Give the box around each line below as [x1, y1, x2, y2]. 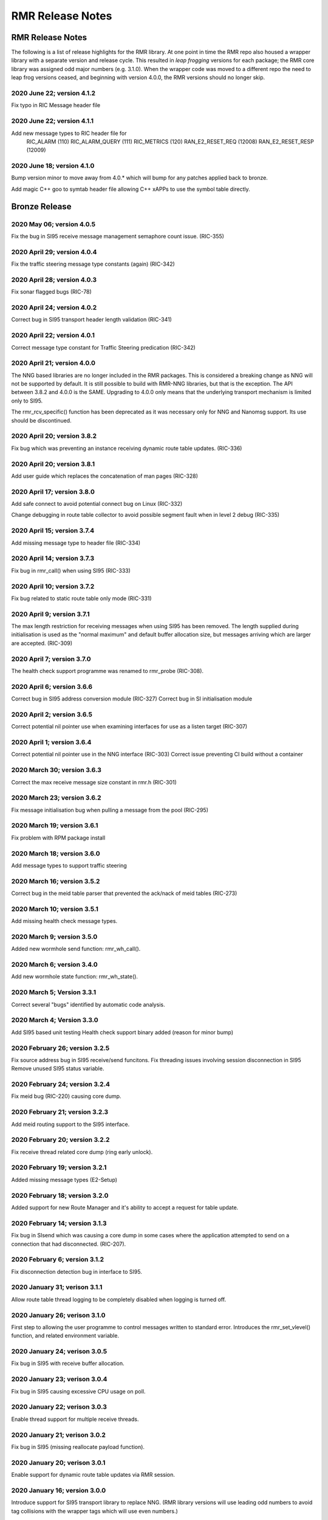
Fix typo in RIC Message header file [11, 102, 101, 109]
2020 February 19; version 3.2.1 [11, 1163, 107, 1172]
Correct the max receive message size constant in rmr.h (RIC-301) [11, 778, 177, 786]
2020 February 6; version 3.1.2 [11, 1256, 104, 1264]
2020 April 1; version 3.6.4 [11, 738, 92, 746]
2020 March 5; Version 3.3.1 [11, 988, 97, 997]
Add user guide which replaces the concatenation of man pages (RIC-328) [11, 472, 199, 480]
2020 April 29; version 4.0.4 [11, 247, 97, 256]
